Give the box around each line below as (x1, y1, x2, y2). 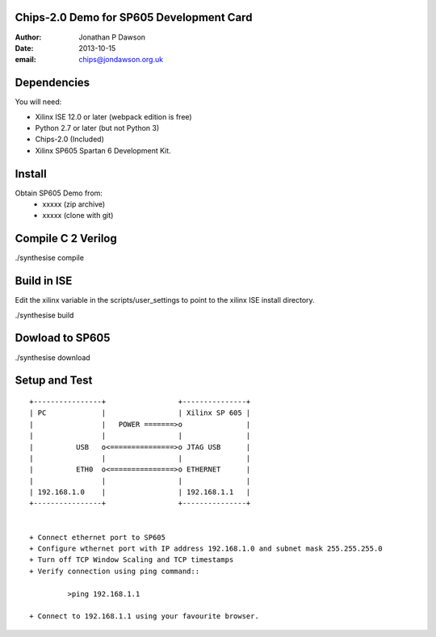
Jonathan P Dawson (78, 32, 145, 42)
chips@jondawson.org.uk (78, 55, 164, 65)
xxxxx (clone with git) (42, 211, 114, 220)
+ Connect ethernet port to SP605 (29, 533, 166, 542)
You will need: (15, 97, 62, 107)
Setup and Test (15, 374, 93, 388)
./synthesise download (15, 352, 90, 363)
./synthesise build (15, 310, 74, 320)
